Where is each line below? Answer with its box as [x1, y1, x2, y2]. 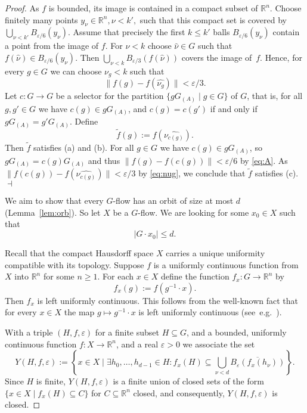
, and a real [116, 337, 159, 350]
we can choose [50, 64, 102, 77]
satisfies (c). [255, 167, 299, 179]
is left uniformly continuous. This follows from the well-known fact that [37, 294, 299, 306]
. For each [97, 270, 134, 282]
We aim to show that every [5, 194, 104, 207]
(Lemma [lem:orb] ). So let [5, 206, 101, 218]
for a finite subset [95, 326, 160, 339]
